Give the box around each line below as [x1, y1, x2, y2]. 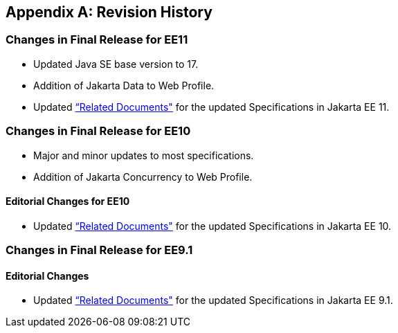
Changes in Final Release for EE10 [6, 124, 191, 138]
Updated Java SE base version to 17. [33, 57, 199, 70]
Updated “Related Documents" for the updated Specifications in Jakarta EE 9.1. [33, 294, 393, 307]
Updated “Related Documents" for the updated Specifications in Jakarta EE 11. [33, 100, 390, 113]
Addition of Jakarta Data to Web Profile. [33, 79, 215, 91]
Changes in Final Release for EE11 [6, 33, 188, 47]
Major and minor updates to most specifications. [33, 149, 254, 161]
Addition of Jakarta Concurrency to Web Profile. [33, 170, 253, 183]
